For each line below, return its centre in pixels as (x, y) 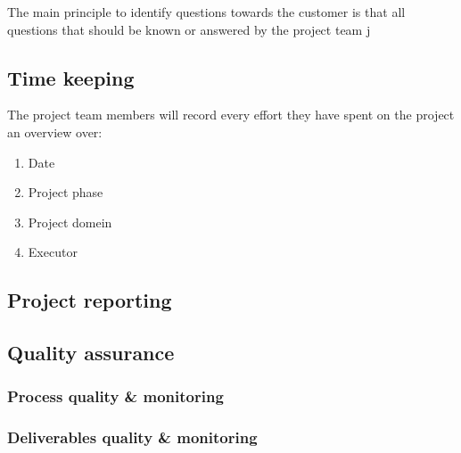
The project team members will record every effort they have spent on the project (231, 115)
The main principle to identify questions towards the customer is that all (206, 12)
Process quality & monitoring (115, 396)
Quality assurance (91, 353)
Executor (53, 252)
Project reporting (90, 300)
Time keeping (71, 77)
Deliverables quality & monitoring (132, 437)
